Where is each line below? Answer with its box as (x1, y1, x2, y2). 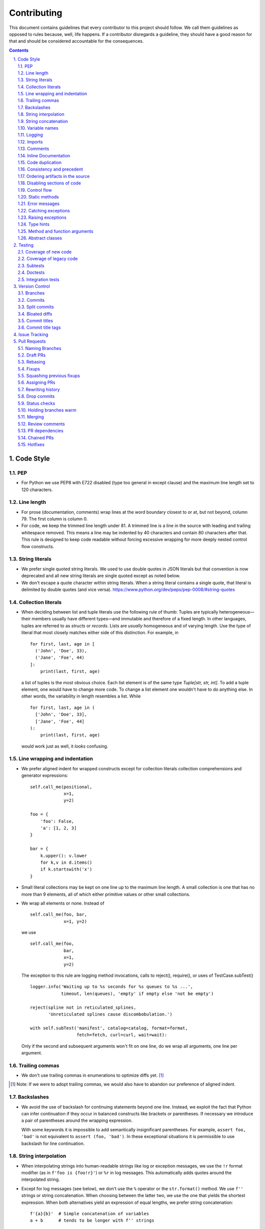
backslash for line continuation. (21, 1141, 85, 1146)
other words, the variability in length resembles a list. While (21, 693, 141, 699)
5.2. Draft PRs (18, 352, 46, 358)
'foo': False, (40, 819, 75, 824)
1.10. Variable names (18, 125, 59, 131)
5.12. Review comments (18, 421, 65, 427)
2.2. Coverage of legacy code (18, 256, 78, 262)
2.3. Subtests (18, 263, 45, 268)
